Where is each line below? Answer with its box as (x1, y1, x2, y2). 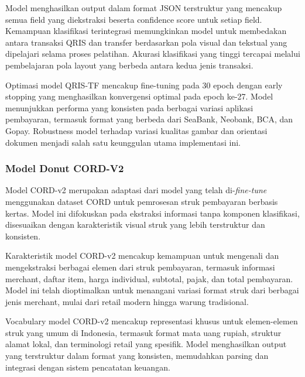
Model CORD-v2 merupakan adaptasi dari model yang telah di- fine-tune (5, 184, 267, 196)
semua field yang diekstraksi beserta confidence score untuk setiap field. (5, 13, 262, 25)
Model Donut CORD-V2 (5, 161, 124, 176)
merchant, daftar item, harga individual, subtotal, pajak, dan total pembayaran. (5, 272, 293, 285)
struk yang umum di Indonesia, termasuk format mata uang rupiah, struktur (5, 326, 282, 338)
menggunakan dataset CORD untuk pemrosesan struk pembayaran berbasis (5, 195, 278, 207)
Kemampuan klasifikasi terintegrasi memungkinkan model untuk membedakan (5, 25, 287, 37)
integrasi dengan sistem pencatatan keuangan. (5, 361, 170, 373)
